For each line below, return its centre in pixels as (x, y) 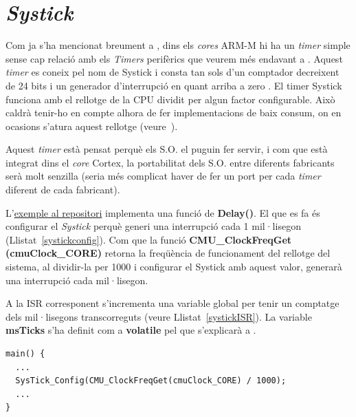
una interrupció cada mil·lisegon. (77, 280)
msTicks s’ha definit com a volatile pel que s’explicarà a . (131, 330)
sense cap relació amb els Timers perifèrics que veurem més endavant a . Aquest (174, 58)
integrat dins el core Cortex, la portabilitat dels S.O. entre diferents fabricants (170, 162)
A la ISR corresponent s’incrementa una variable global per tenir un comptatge (173, 303)
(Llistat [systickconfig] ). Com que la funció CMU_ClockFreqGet (149, 239)
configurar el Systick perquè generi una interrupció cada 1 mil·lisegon (153, 226)
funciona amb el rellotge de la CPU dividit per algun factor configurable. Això (170, 99)
